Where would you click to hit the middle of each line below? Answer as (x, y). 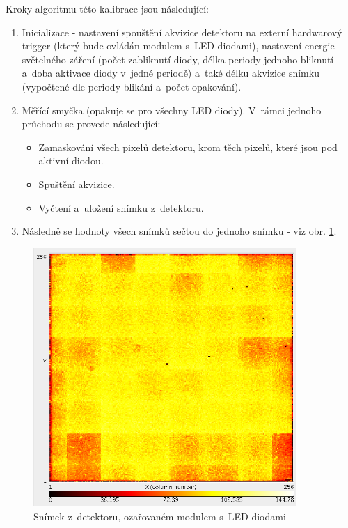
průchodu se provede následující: (91, 124)
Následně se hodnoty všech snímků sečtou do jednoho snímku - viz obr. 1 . (179, 231)
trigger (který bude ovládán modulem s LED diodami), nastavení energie (178, 46)
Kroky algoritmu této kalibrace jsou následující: (107, 8)
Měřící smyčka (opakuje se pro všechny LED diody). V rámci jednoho (172, 110)
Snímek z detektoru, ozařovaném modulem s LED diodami (160, 516)
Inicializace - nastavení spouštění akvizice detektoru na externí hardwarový (182, 32)
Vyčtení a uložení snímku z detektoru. (121, 207)
